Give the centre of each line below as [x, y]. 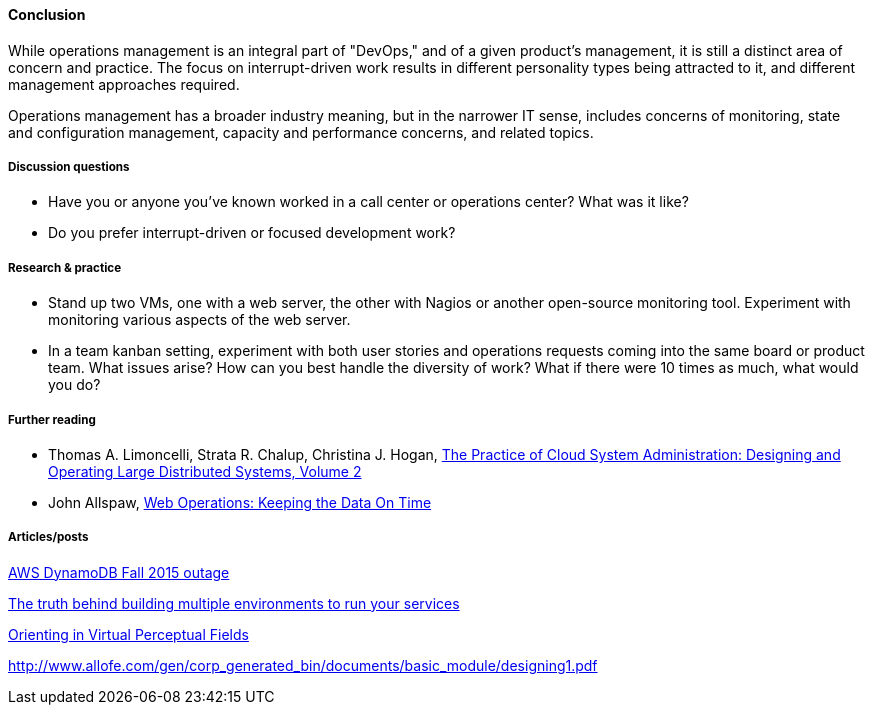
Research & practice [65, 267]
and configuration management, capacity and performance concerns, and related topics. [301, 132]
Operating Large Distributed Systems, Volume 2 [205, 471]
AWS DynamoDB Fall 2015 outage [119, 572]
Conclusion [47, 14]
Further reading [52, 419]
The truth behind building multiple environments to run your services [234, 603]
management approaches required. [124, 84]
